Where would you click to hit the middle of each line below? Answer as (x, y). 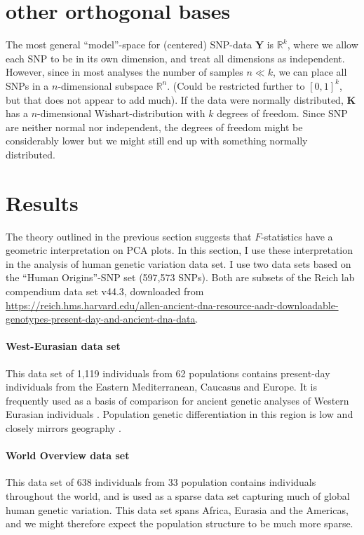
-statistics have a (297, 236)
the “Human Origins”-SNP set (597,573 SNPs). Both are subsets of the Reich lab (180, 277)
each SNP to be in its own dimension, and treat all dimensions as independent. (175, 58)
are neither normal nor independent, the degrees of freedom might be (154, 127)
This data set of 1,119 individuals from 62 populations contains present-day (168, 373)
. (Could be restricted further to (236, 85)
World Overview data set (68, 455)
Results (42, 202)
